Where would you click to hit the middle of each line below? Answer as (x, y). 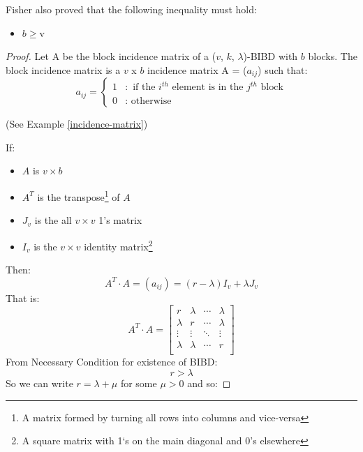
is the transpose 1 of (79, 196)
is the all (53, 220)
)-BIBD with (271, 56)
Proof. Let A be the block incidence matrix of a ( (111, 56)
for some (139, 383)
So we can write (39, 383)
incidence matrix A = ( (197, 69)
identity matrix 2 (118, 245)
